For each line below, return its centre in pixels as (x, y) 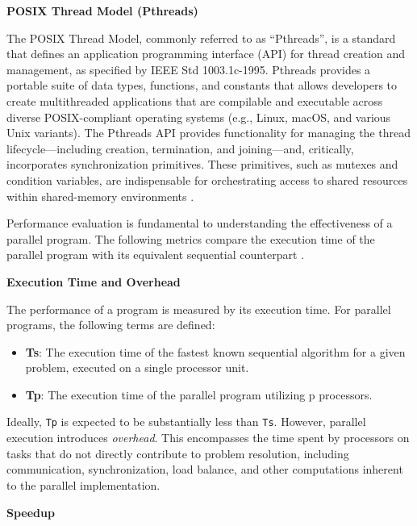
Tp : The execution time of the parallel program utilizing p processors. (199, 394)
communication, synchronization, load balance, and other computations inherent (205, 469)
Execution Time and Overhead (94, 281)
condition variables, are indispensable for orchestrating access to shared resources (207, 180)
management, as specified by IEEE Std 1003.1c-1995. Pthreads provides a (189, 69)
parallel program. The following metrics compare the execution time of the (191, 238)
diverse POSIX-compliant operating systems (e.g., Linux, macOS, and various (199, 117)
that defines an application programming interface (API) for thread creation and (206, 54)
